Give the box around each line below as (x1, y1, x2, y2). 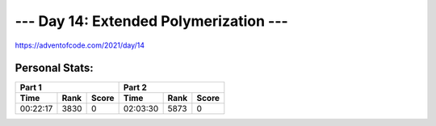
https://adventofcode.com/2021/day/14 (15, 40, 145, 50)
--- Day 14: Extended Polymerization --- (15, 12, 288, 30)
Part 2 (123, 82, 147, 93)
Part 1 (19, 82, 42, 93)
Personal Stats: (15, 61, 94, 75)
